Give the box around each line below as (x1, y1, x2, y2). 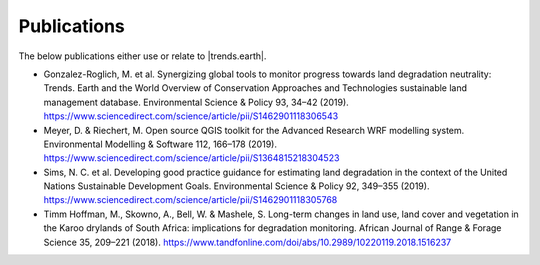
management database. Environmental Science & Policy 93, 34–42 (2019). (43, 96, 349, 108)
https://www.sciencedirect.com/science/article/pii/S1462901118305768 (43, 194, 338, 206)
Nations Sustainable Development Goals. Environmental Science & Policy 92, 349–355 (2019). (43, 180, 430, 192)
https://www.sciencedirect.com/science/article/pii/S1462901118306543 (43, 110, 339, 122)
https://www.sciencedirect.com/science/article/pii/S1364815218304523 (43, 152, 340, 164)
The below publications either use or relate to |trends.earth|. (18, 50, 267, 62)
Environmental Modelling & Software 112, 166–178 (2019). (43, 138, 277, 150)
